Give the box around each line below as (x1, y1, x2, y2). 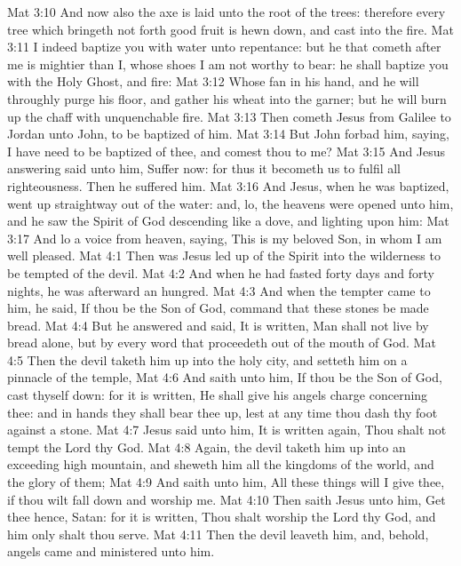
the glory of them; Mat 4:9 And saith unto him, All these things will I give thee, (7, 473, 445, 491)
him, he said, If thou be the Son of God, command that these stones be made (7, 299, 429, 317)
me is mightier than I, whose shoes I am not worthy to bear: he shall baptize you (7, 54, 449, 73)
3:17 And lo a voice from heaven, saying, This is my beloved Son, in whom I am (7, 228, 442, 247)
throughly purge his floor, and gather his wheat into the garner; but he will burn (7, 89, 447, 108)
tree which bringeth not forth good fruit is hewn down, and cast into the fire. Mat (7, 20, 454, 38)
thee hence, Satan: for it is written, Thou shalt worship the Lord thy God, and (7, 507, 436, 526)
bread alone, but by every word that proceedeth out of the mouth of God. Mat (7, 333, 436, 352)
